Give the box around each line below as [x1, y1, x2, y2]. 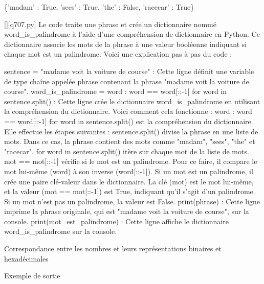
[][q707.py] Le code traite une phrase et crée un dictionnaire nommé [4, 18, 216, 29]
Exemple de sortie [4, 270, 60, 281]
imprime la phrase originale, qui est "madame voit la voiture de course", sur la [4, 206, 249, 217]
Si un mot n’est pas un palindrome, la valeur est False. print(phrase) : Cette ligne [4, 196, 260, 206]
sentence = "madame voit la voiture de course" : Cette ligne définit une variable [4, 65, 254, 76]
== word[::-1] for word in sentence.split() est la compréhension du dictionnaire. [4, 115, 253, 126]
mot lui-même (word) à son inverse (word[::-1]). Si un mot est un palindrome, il [4, 165, 253, 176]
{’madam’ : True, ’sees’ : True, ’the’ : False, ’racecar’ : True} [4, 2, 194, 12]
